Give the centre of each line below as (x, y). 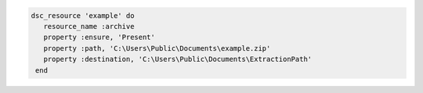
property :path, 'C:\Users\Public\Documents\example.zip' (157, 48)
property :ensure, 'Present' (99, 38)
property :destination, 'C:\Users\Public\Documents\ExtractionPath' (178, 59)
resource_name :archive (89, 26)
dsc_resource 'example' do (83, 15)
